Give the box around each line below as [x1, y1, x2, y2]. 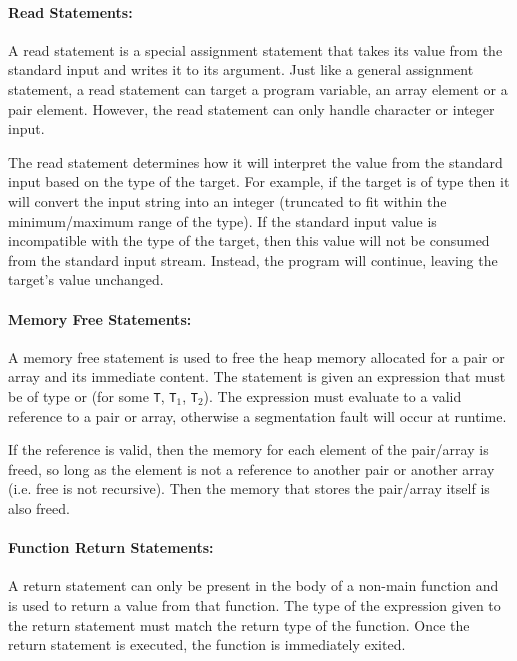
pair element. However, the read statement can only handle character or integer [8, 98, 495, 119]
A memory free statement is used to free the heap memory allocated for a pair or [8, 346, 505, 367]
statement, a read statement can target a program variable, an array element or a [8, 78, 508, 99]
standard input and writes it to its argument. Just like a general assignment [8, 59, 474, 80]
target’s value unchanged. [8, 269, 164, 290]
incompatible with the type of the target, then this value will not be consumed [8, 230, 490, 251]
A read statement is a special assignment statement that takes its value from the [8, 39, 503, 60]
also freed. [8, 497, 70, 518]
